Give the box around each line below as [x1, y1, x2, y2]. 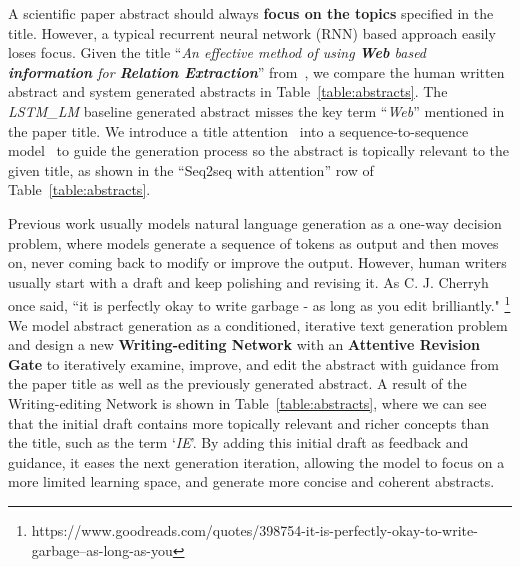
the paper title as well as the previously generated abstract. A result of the [8, 373, 467, 394]
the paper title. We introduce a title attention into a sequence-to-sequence [8, 120, 469, 141]
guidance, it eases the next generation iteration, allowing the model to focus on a [8, 451, 505, 472]
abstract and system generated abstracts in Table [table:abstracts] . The [8, 81, 448, 102]
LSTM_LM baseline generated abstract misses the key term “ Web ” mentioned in [8, 100, 505, 121]
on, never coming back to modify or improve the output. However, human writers [8, 252, 507, 273]
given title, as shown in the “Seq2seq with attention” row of [8, 159, 374, 180]
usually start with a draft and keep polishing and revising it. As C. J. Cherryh [8, 271, 489, 292]
